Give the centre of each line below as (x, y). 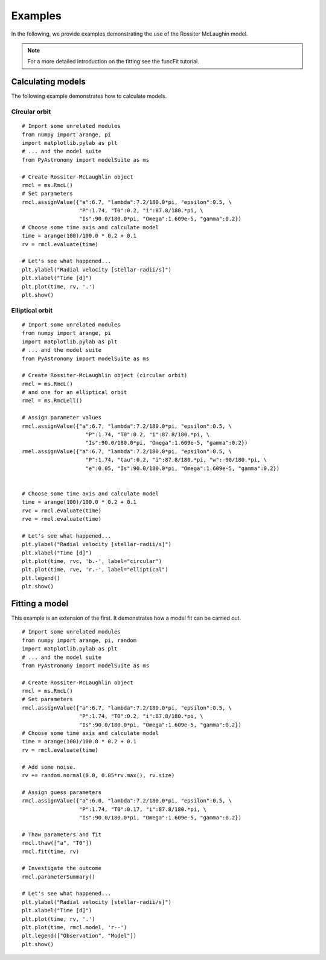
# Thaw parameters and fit (62, 834)
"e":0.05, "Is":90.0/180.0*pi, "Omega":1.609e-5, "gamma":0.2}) (183, 468)
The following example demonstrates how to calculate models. (89, 96)
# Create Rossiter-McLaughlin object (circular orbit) (105, 375)
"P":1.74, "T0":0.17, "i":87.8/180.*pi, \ (142, 809)
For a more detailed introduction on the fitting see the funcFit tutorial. (113, 62)
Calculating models (48, 82)
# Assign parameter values (62, 418)
